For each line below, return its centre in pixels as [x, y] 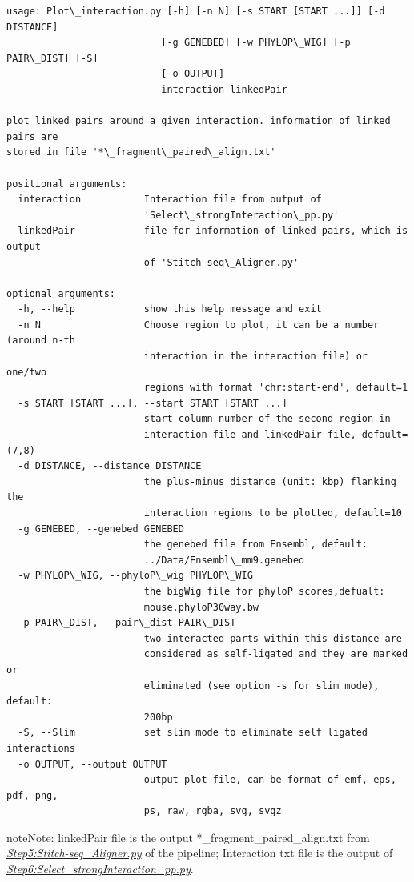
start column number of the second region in [267, 419]
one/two [27, 372]
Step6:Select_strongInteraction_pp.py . [100, 869]
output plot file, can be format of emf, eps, [270, 780]
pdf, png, [32, 795]
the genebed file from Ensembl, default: [256, 545]
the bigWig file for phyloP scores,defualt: [264, 591]
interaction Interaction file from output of [170, 200]
